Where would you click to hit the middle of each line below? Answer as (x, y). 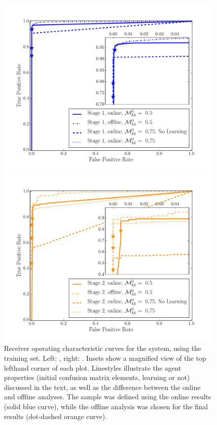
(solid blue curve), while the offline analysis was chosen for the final (106, 406)
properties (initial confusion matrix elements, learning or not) (97, 377)
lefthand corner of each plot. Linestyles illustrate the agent (93, 367)
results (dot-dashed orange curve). (55, 416)
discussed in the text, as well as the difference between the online (102, 387)
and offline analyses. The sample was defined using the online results (108, 397)
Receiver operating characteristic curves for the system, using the (103, 348)
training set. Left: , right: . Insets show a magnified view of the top (105, 358)
